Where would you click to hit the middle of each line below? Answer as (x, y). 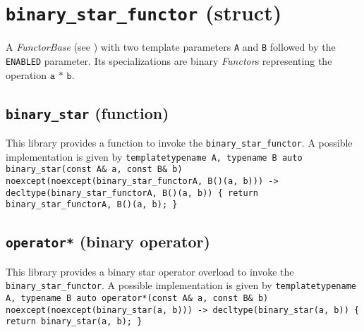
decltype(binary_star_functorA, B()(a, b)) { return (132, 193)
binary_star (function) (87, 112)
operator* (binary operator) (108, 241)
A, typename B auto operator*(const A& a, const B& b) (137, 298)
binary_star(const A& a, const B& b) (94, 170)
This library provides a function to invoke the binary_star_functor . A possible (179, 142)
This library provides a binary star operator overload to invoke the (150, 271)
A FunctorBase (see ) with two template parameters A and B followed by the (171, 47)
